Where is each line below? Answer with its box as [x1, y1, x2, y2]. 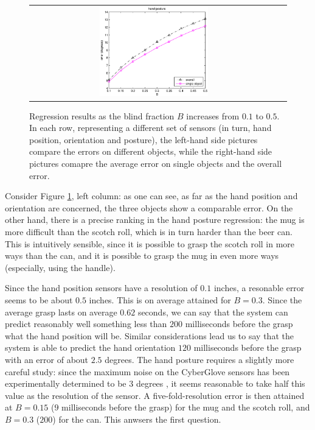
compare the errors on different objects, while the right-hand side [29, 145, 272, 158]
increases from [186, 109, 240, 122]
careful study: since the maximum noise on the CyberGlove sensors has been [5, 365, 290, 378]
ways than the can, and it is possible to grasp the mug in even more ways [5, 249, 279, 262]
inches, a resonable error [213, 281, 305, 294]
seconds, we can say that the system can [137, 305, 288, 318]
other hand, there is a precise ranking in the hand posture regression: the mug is [5, 213, 305, 226]
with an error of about [5, 353, 89, 365]
